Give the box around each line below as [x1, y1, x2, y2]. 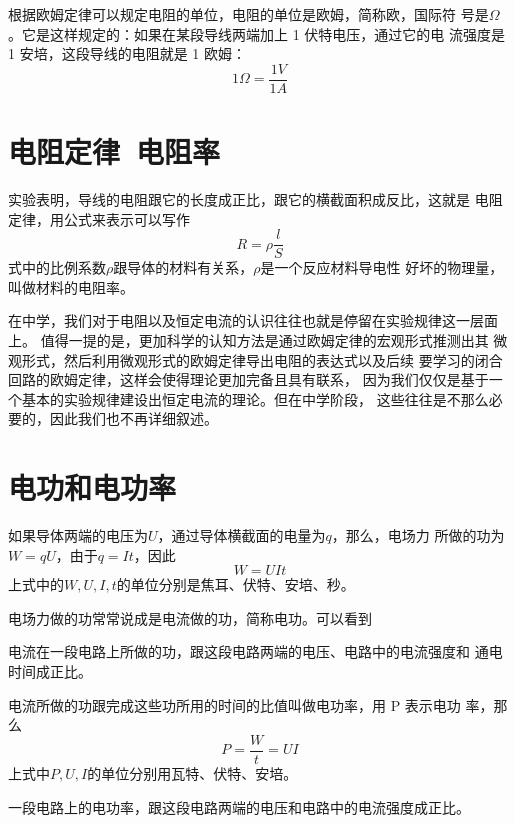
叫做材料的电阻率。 [8, 276, 134, 297]
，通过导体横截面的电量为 [157, 525, 326, 546]
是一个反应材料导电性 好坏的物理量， [260, 257, 504, 278]
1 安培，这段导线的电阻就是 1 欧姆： [8, 43, 246, 64]
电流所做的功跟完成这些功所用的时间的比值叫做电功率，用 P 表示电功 [8, 694, 461, 715]
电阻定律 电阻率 [8, 131, 221, 172]
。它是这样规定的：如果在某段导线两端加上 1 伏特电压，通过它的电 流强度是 [8, 23, 505, 44]
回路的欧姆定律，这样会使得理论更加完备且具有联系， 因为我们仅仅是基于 [8, 369, 489, 390]
